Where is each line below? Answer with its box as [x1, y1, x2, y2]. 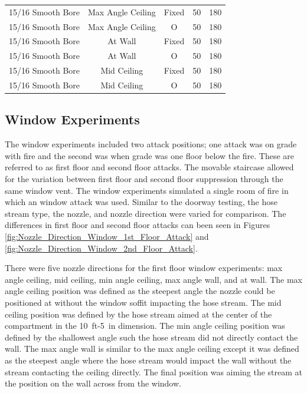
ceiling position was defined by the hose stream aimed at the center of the [5, 308, 272, 320]
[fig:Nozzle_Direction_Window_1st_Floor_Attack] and [5, 230, 209, 243]
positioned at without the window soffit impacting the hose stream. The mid [5, 296, 282, 308]
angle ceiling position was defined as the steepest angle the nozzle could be [5, 285, 275, 297]
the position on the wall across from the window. [5, 377, 181, 389]
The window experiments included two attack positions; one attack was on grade [5, 138, 297, 150]
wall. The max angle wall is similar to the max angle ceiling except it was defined [5, 342, 299, 355]
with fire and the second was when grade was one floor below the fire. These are [5, 149, 295, 161]
